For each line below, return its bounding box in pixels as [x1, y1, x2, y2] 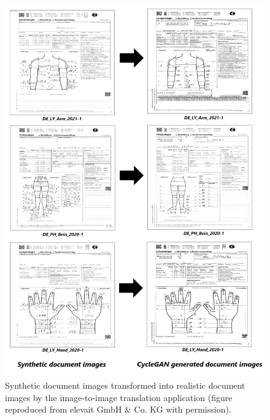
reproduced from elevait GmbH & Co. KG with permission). [5, 403, 231, 416]
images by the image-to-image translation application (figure [5, 391, 233, 403]
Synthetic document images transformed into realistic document [5, 378, 245, 391]
